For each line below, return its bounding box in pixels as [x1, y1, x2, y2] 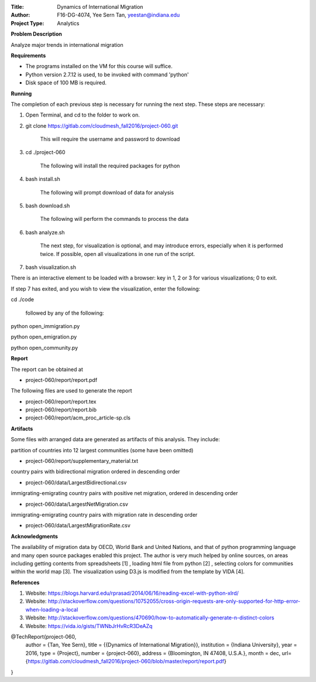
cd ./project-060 [25, 149, 66, 156]
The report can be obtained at [11, 366, 83, 373]
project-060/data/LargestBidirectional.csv [25, 479, 127, 486]
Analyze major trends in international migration [11, 41, 124, 48]
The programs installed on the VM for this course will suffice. [25, 63, 173, 70]
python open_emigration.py [11, 333, 77, 340]
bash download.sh [25, 202, 70, 209]
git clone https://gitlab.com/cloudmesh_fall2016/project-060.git [25, 122, 178, 129]
